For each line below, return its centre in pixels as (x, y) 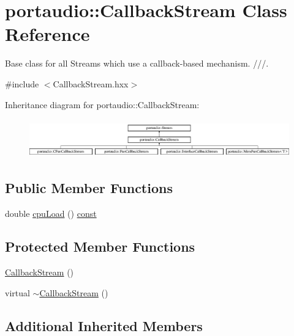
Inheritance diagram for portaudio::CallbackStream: (102, 104)
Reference (47, 34)
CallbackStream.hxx (91, 83)
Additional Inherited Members (104, 325)
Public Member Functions (89, 188)
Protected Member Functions (100, 247)
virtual (17, 292)
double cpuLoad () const (51, 214)
